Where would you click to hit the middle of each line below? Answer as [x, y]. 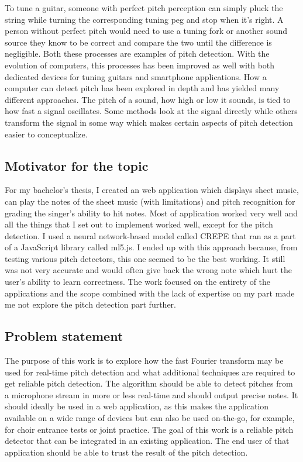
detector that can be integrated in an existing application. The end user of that [147, 441]
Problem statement [64, 336]
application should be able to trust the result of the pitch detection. [126, 452]
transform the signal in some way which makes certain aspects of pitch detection [149, 122]
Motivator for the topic [77, 165]
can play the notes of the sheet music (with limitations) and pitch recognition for [150, 201]
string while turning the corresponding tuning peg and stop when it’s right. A [144, 19]
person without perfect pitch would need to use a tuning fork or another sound [146, 31]
